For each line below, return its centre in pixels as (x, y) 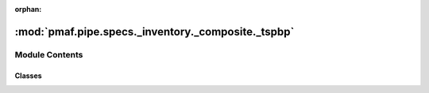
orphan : (28, 9)
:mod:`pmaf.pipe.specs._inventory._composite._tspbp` (155, 32)
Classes (29, 76)
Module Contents (49, 54)
